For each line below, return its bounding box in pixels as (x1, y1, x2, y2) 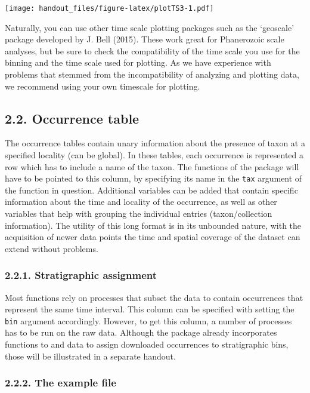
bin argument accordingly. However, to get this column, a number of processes (5, 314, 292, 327)
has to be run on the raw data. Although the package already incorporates (5, 326, 277, 339)
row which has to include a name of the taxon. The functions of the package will (5, 160, 299, 173)
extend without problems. (5, 242, 98, 254)
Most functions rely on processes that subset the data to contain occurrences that (5, 291, 303, 303)
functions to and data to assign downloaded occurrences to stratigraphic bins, (5, 338, 289, 351)
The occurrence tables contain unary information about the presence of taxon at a (5, 137, 305, 149)
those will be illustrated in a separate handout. (5, 349, 176, 362)
